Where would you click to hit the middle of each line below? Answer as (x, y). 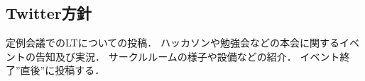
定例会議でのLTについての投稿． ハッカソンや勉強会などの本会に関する (173, 43)
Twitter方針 (49, 13)
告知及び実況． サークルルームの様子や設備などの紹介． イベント (187, 56)
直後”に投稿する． (62, 70)
